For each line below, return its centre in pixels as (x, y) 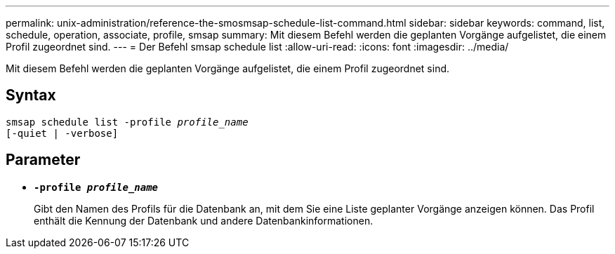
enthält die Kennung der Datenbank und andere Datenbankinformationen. (204, 220)
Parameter (43, 160)
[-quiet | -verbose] (62, 133)
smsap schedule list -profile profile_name (127, 122)
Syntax (31, 95)
